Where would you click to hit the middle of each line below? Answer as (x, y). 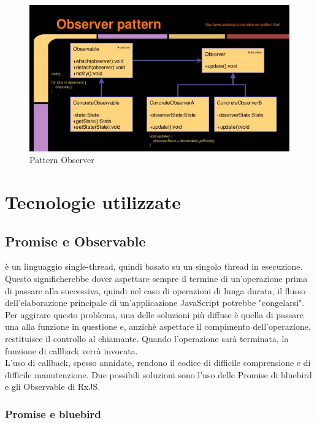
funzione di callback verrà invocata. (71, 350)
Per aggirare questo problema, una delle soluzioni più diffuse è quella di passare (154, 314)
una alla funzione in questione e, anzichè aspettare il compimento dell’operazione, (158, 326)
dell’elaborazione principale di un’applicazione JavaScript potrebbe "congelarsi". (155, 303)
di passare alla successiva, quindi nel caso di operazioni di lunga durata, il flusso (155, 290)
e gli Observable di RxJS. (53, 387)
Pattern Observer (62, 160)
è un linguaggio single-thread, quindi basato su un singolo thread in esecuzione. (154, 266)
